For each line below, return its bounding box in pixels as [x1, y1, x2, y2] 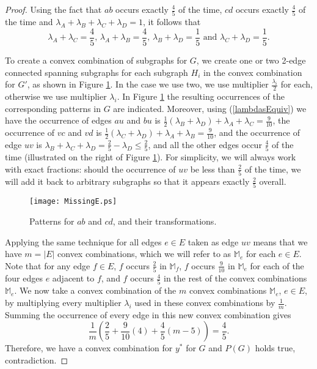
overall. [259, 175, 286, 188]
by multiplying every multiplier [5, 296, 122, 309]
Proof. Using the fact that [5, 3, 102, 15]
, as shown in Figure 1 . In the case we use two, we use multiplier [27, 78, 269, 91]
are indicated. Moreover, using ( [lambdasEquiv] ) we [113, 102, 307, 114]
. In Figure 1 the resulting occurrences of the [117, 89, 285, 102]
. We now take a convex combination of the [14, 284, 177, 297]
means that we [253, 235, 308, 248]
